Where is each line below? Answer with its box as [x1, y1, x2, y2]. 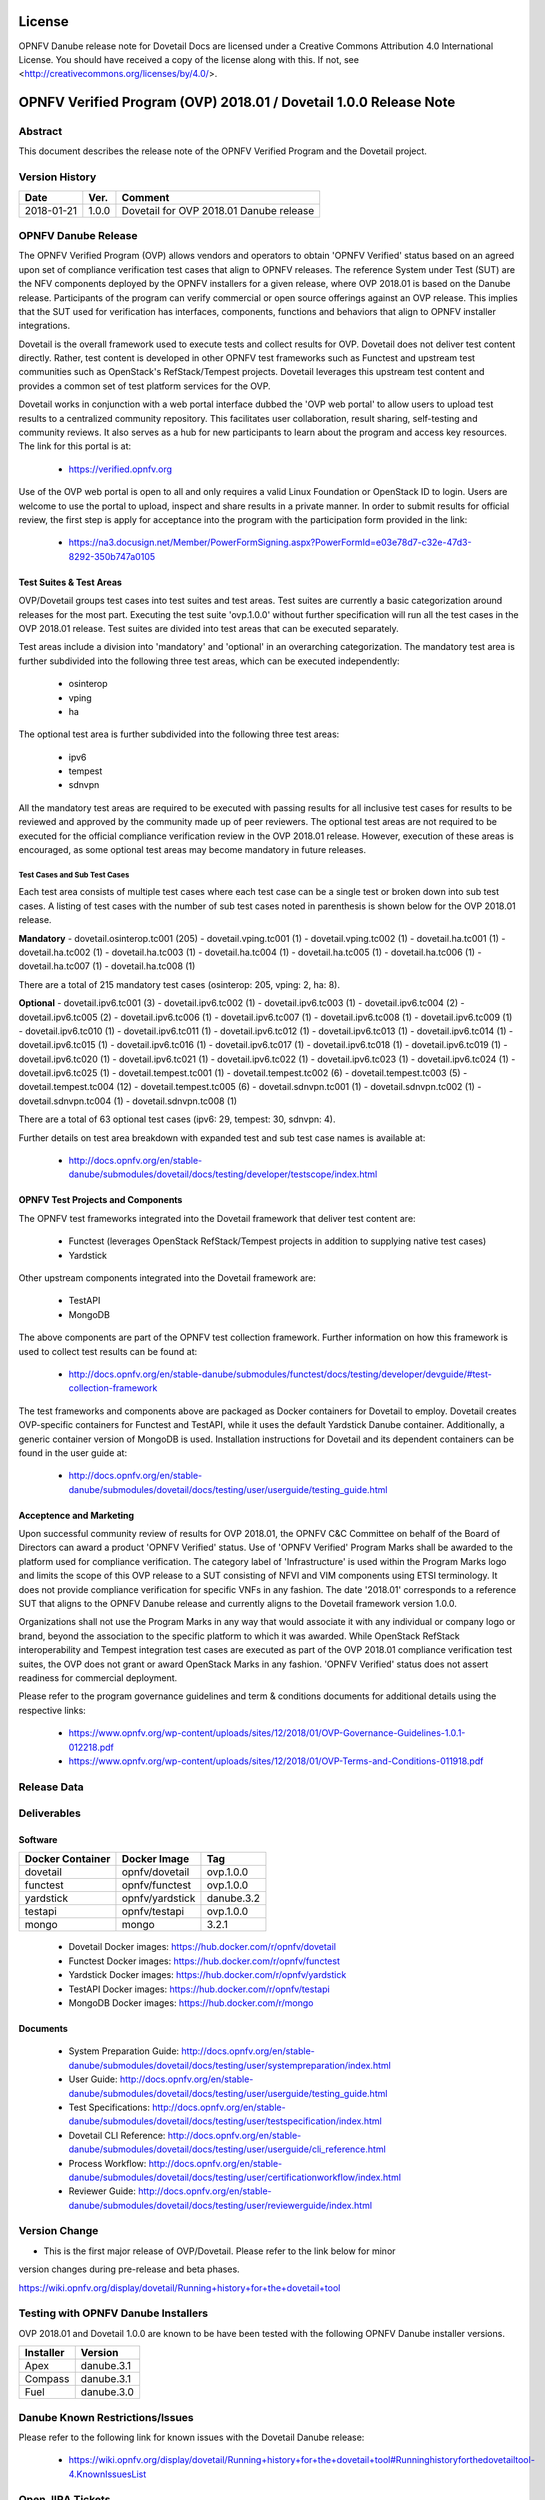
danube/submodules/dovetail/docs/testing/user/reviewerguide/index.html [68, 2199, 373, 2211]
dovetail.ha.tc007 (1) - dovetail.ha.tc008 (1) [18, 960, 196, 972]
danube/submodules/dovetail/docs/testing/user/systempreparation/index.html [68, 2059, 392, 2071]
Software [18, 1834, 58, 1846]
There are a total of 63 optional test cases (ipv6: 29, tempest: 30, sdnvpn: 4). [18, 1113, 336, 1125]
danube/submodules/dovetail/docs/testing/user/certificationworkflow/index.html [68, 2171, 402, 2183]
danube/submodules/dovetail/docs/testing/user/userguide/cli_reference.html [68, 2143, 387, 2155]
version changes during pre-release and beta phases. [18, 2263, 240, 2275]
